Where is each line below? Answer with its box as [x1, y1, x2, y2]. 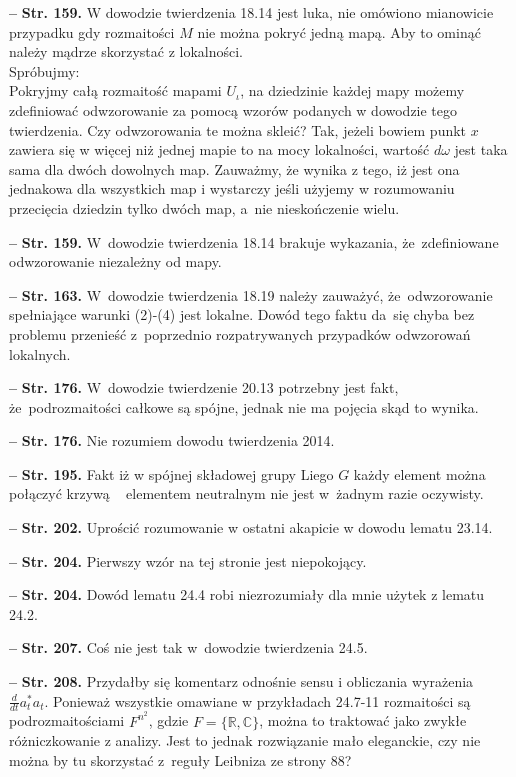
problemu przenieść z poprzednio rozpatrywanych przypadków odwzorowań [9, 323, 471, 344]
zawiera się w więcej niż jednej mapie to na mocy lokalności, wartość [9, 139, 430, 160]
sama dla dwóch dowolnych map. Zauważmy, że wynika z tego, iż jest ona [9, 158, 460, 179]
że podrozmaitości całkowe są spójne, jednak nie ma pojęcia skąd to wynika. [9, 396, 479, 417]
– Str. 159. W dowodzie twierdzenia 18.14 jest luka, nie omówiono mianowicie [9, 2, 494, 22]
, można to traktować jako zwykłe [259, 710, 467, 731]
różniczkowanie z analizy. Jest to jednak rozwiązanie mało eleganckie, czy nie [9, 730, 481, 751]
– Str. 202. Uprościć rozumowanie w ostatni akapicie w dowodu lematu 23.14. [9, 517, 493, 538]
